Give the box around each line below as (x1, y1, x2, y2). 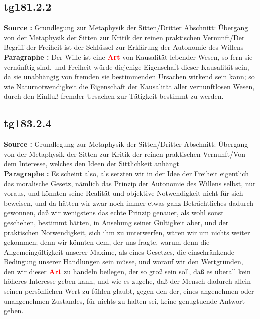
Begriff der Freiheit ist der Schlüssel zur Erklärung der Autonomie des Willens (4, 42, 244, 52)
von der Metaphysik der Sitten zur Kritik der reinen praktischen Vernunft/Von (4, 148, 246, 159)
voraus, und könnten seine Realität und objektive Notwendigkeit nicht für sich (4, 188, 243, 198)
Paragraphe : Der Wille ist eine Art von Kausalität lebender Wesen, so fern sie (4, 51, 253, 62)
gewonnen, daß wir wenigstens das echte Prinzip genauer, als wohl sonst (4, 207, 224, 218)
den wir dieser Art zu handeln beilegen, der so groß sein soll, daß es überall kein (4, 266, 251, 276)
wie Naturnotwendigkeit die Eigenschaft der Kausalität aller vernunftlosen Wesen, (4, 81, 255, 91)
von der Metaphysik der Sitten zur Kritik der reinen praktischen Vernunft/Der (4, 32, 245, 42)
